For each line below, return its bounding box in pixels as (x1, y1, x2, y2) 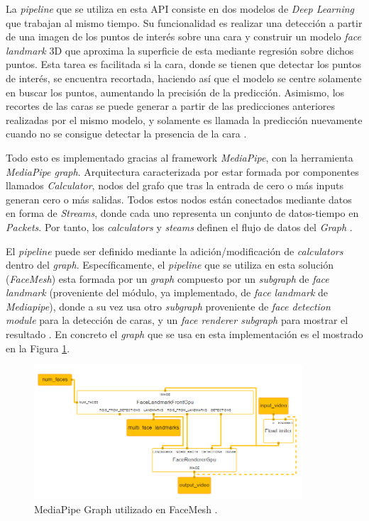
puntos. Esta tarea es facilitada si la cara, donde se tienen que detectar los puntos (6, 57, 361, 72)
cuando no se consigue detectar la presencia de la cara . (6, 126, 247, 141)
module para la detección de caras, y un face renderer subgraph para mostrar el (6, 313, 348, 327)
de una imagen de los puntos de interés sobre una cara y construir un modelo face (6, 29, 361, 44)
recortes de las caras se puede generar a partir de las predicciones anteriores (6, 99, 336, 113)
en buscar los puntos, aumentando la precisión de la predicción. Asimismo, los (6, 84, 345, 99)
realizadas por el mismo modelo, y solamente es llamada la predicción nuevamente (6, 112, 363, 127)
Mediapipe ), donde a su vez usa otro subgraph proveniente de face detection (6, 298, 331, 313)
